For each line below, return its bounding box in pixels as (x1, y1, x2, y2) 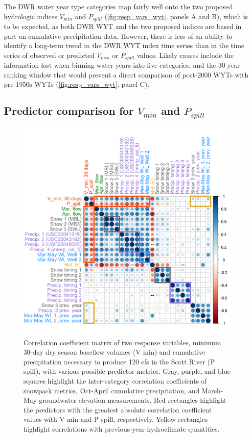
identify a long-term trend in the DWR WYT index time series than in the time (4, 40, 245, 51)
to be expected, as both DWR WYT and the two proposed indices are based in (4, 21, 242, 31)
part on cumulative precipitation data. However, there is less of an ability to (4, 30, 232, 41)
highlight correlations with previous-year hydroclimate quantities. (23, 423, 220, 434)
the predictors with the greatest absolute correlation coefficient (23, 404, 212, 414)
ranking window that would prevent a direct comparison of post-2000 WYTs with (4, 69, 249, 79)
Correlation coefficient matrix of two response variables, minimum (23, 337, 221, 347)
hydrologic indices (4, 11, 58, 21)
